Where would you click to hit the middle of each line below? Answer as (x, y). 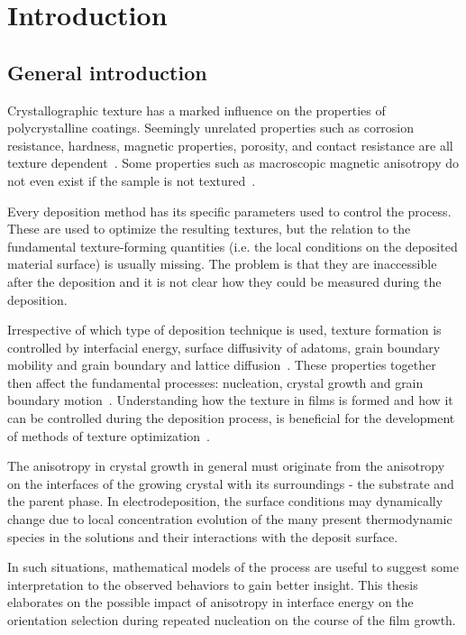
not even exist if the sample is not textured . (132, 180)
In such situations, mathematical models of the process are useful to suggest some (233, 567)
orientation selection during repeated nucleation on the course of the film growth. (232, 620)
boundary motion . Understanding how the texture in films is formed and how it (230, 400)
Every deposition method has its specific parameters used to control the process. (229, 211)
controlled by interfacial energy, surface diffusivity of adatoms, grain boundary (224, 347)
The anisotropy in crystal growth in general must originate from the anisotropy (226, 466)
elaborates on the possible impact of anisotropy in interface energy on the (210, 602)
